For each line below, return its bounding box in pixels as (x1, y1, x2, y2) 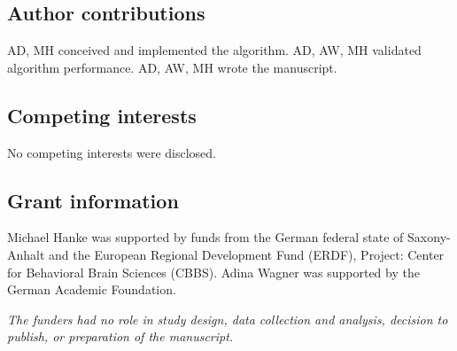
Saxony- (407, 228, 451, 246)
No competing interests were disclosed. (7, 143, 217, 161)
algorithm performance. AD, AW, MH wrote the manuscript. (7, 58, 337, 76)
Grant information (7, 186, 179, 214)
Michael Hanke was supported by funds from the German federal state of (7, 228, 404, 246)
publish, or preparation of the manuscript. (7, 327, 234, 346)
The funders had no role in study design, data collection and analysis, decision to (7, 309, 448, 328)
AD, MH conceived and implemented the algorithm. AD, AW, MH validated (7, 41, 422, 59)
